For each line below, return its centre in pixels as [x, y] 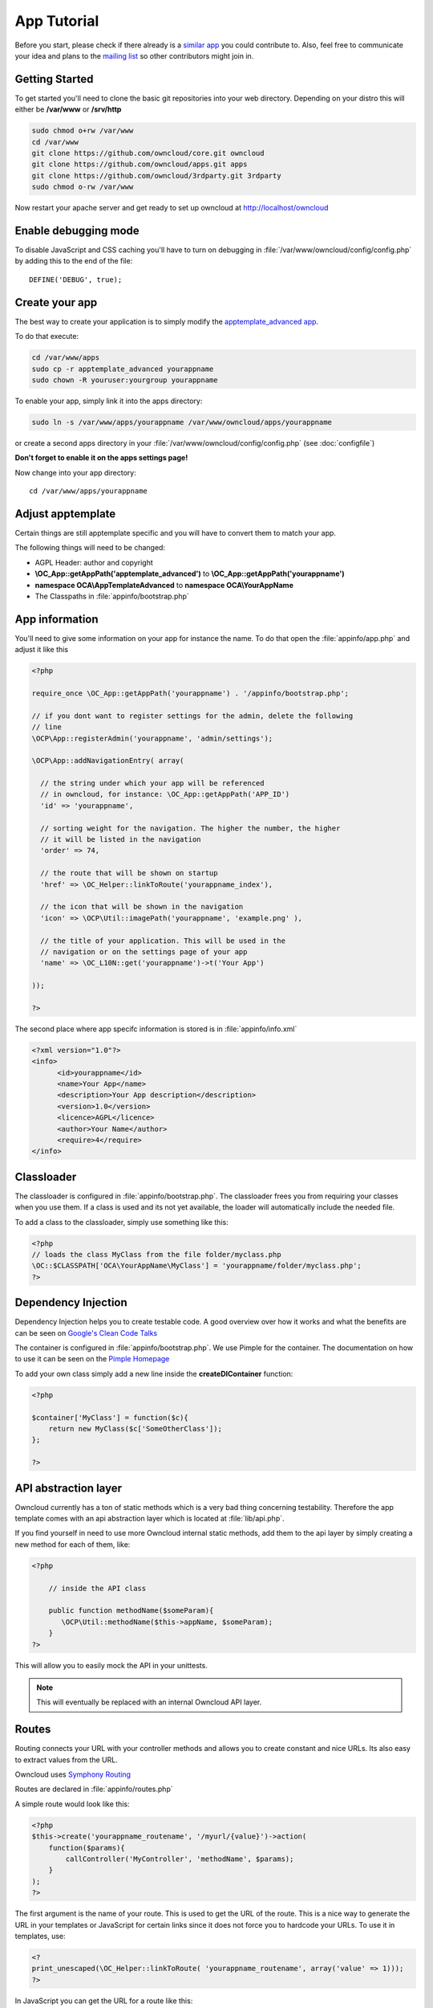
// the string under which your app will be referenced [152, 784]
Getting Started [54, 79]
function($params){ [87, 1848]
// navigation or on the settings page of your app [144, 951]
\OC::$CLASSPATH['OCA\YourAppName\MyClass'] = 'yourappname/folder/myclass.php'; [197, 1266]
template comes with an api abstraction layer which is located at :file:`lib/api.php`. [150, 1519]
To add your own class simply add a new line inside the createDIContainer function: [154, 1373]
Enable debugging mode [77, 230]
